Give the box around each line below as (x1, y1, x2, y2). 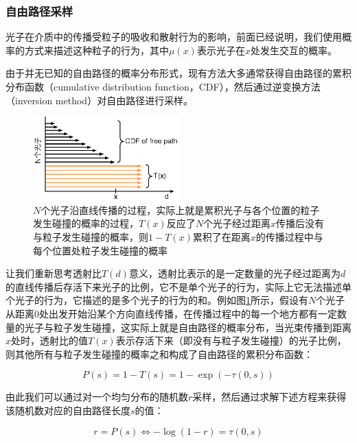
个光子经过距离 (203, 216, 270, 230)
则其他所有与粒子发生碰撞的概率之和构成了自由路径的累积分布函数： (5, 346, 313, 361)
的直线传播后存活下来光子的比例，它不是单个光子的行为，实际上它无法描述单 (5, 279, 352, 294)
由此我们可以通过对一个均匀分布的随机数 (5, 390, 188, 404)
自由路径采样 (5, 2, 73, 19)
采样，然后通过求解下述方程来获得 (192, 390, 347, 404)
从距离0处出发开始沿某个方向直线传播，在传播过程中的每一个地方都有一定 (5, 306, 337, 320)
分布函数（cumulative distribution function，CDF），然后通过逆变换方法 (5, 80, 321, 93)
